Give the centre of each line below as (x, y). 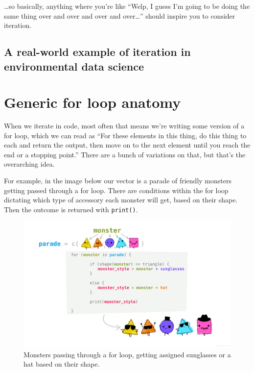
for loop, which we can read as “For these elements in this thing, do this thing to (125, 135)
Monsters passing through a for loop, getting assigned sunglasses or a (127, 354)
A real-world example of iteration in (97, 52)
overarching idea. (29, 164)
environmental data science (74, 66)
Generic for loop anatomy (92, 102)
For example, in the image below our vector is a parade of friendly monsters (118, 181)
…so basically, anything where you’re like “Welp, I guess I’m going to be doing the (127, 6)
